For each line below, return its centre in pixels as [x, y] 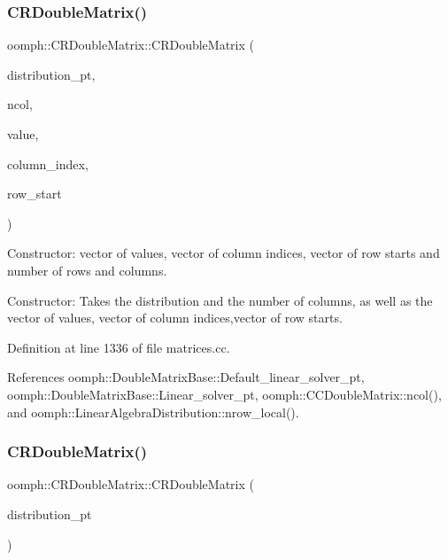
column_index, [48, 163]
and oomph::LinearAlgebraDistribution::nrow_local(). [153, 412]
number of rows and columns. [87, 270]
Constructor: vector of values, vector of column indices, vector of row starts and [224, 253]
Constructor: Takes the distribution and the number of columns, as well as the [220, 300]
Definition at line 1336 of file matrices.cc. [119, 347]
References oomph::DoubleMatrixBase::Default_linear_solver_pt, [186, 377]
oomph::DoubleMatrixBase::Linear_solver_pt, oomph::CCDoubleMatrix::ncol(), [224, 394]
